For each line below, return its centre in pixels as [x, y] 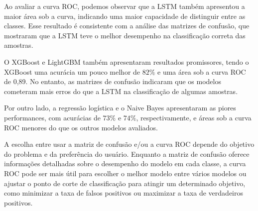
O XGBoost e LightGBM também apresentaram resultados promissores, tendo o [127, 61]
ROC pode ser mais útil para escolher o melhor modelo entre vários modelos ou [125, 173]
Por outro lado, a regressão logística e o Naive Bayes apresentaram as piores [120, 108]
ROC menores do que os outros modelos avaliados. [81, 127]
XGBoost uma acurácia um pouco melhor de [72, 71]
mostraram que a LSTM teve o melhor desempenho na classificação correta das [125, 35]
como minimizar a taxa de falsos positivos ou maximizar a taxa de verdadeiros [124, 193]
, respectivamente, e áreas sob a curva [194, 117]
